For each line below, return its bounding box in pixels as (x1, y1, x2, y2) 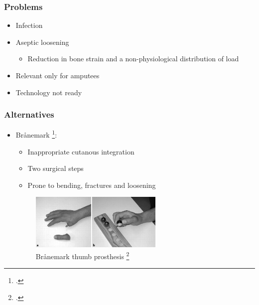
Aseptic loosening (15, 36, 69, 47)
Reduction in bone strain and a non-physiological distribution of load (27, 53, 239, 64)
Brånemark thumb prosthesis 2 (35, 249, 129, 261)
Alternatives (4, 108, 54, 121)
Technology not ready (15, 87, 82, 97)
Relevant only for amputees (15, 70, 100, 80)
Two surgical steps (27, 163, 84, 173)
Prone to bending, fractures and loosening (27, 179, 156, 190)
